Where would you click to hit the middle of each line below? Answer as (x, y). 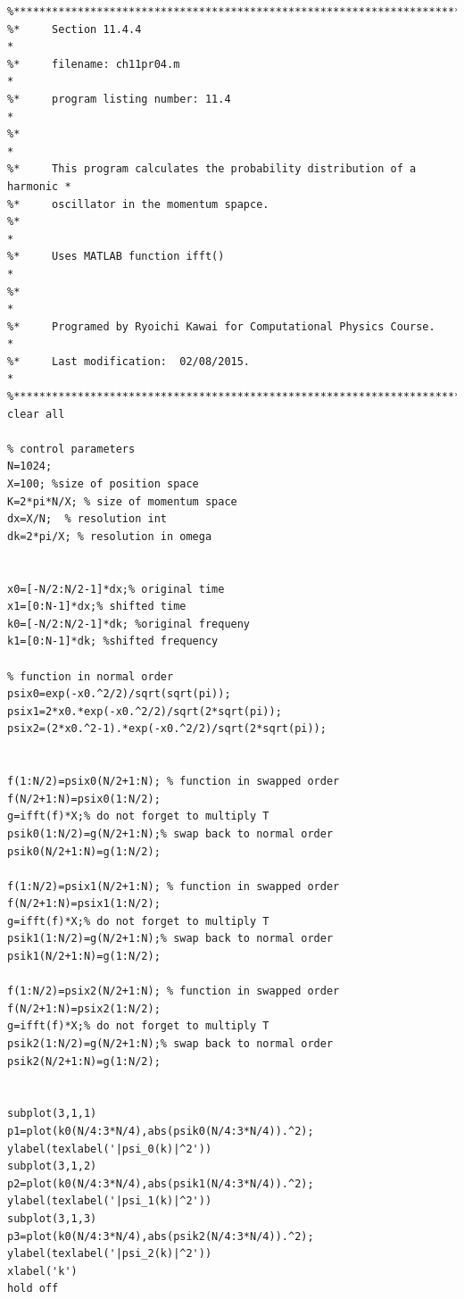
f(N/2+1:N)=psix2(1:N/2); (84, 1008)
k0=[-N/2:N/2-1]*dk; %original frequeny (129, 624)
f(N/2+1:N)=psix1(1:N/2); (84, 904)
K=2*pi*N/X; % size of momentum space (122, 501)
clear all (36, 414)
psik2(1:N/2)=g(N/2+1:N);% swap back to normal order (170, 1044)
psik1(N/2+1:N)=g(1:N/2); (84, 957)
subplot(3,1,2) (52, 1166)
